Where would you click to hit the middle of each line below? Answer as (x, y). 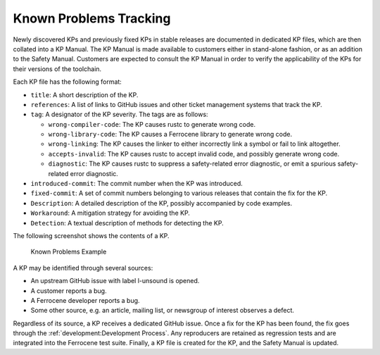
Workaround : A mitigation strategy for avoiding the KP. (110, 213)
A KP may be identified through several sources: (83, 268)
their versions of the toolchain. (57, 69)
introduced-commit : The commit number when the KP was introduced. (137, 184)
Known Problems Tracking (92, 18)
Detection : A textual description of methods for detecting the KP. (127, 223)
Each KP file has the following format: (68, 82)
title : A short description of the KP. (84, 94)
